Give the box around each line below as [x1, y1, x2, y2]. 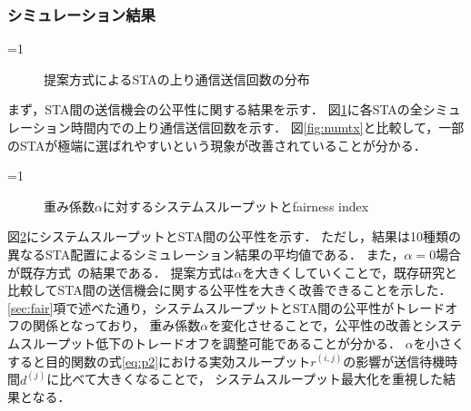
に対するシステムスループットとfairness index [102, 196, 369, 215]
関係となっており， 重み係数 [32, 316, 201, 335]
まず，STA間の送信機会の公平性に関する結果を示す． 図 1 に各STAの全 [7, 100, 423, 119]
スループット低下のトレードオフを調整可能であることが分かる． [19, 333, 402, 352]
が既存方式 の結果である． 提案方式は [7, 262, 235, 281]
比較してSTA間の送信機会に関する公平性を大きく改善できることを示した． [7, 280, 452, 299]
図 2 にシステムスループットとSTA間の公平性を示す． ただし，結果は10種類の [7, 227, 462, 246]
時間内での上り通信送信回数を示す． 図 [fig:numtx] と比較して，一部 [70, 118, 465, 136]
